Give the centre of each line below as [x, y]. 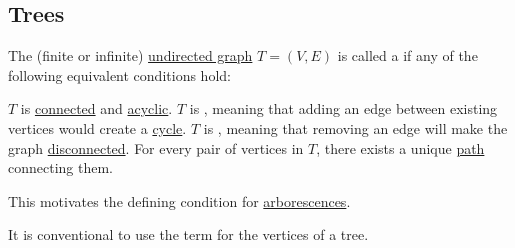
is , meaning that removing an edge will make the [355, 127]
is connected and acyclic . [96, 108]
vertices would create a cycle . [97, 127]
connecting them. [60, 167]
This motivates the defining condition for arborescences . [179, 200]
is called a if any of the [407, 55]
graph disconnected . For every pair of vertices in [156, 147]
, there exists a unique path [400, 147]
